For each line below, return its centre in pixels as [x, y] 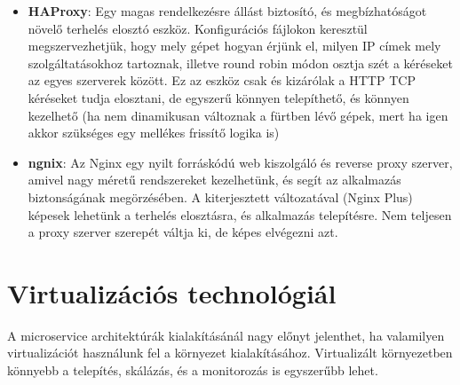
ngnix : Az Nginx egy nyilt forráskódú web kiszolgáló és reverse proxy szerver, [240, 162]
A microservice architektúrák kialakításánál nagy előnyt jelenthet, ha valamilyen [226, 335]
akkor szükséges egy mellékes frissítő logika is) [154, 133]
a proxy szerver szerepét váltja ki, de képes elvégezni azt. [183, 232]
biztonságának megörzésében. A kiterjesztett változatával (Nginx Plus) [220, 196]
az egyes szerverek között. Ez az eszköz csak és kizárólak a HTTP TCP [222, 80]
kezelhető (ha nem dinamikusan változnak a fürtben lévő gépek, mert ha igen [238, 115]
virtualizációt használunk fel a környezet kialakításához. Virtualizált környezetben [230, 353]
